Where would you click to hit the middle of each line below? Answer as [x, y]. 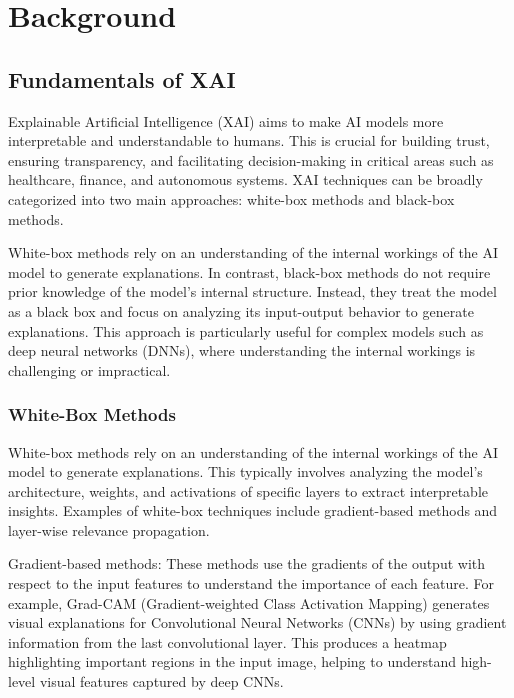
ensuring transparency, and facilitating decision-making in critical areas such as [251, 159]
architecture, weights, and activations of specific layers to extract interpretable [248, 490]
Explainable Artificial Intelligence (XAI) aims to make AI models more [226, 120]
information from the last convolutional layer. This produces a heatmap [227, 641]
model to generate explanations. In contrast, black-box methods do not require [249, 271]
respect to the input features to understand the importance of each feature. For [251, 583]
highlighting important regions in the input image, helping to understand [232, 661]
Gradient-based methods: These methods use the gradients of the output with [247, 563]
